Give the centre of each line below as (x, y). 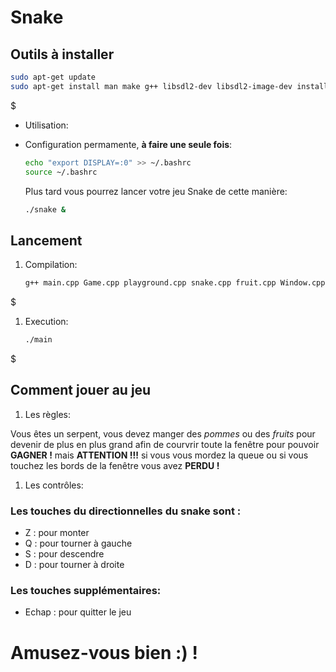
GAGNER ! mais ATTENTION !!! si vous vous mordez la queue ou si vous (159, 455)
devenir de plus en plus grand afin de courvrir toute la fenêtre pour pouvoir (165, 444)
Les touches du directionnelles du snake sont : (126, 511)
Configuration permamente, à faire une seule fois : (128, 144)
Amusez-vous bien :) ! (104, 652)
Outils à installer (62, 54)
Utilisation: (46, 125)
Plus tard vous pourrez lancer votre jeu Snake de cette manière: (156, 191)
